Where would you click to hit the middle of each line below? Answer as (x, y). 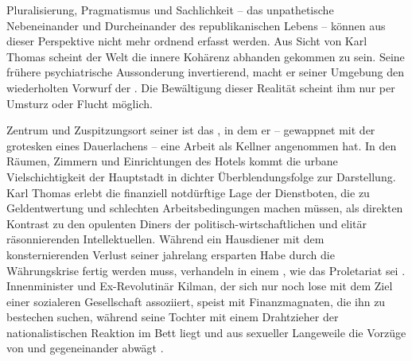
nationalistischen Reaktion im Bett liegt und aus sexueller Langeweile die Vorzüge (206, 332)
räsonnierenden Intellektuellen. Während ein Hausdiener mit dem (165, 239)
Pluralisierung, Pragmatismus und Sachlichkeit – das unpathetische (170, 10)
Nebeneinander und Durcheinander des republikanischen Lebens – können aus (196, 25)
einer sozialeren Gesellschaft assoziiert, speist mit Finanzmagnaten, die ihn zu (196, 301)
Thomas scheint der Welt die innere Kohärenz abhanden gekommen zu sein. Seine (206, 56)
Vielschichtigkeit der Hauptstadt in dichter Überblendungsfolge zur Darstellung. (201, 176)
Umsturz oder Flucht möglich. (80, 103)
